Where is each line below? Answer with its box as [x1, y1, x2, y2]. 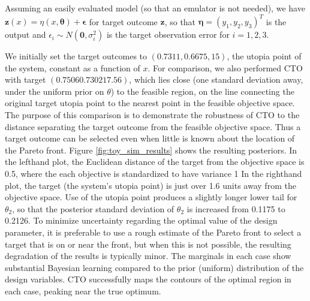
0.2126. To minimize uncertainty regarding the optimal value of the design [5, 214, 278, 227]
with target [5, 73, 46, 86]
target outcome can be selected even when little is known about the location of [5, 132, 295, 145]
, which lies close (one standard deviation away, [129, 73, 303, 86]
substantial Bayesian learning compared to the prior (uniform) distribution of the [5, 261, 304, 273]
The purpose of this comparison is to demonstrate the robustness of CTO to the [5, 109, 300, 121]
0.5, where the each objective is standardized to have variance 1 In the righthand [5, 167, 302, 180]
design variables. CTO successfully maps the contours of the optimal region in [5, 273, 291, 285]
